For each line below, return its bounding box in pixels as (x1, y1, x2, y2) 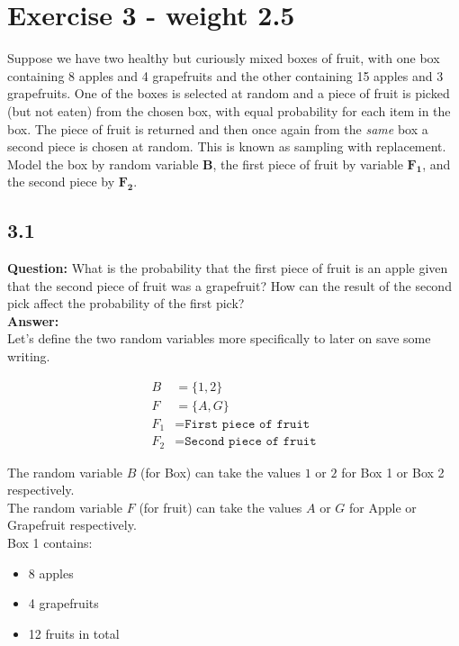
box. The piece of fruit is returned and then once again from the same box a (7, 119, 428, 138)
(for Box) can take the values (140, 462, 301, 481)
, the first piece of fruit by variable (212, 154, 403, 173)
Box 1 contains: (7, 533, 93, 552)
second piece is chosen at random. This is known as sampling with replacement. (7, 137, 446, 156)
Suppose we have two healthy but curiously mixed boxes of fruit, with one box (7, 49, 440, 68)
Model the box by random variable (7, 154, 199, 173)
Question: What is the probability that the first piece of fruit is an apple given (7, 259, 448, 278)
